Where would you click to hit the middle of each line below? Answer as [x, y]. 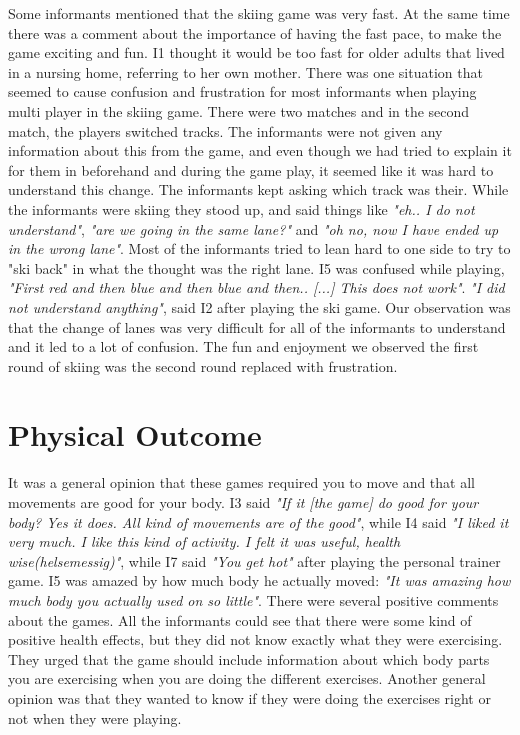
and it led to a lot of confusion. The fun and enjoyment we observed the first [243, 346]
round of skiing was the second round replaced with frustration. [203, 365]
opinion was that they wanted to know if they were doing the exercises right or [249, 697]
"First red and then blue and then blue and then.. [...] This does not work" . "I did [256, 287]
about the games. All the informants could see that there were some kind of [240, 619]
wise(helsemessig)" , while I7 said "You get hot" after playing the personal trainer [254, 560]
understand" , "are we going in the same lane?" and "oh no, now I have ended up [253, 228]
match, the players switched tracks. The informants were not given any [225, 130]
